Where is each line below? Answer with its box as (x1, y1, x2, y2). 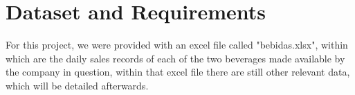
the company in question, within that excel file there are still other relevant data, (6, 64, 350, 79)
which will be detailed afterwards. (6, 78, 149, 92)
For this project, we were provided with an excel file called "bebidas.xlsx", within (6, 37, 348, 52)
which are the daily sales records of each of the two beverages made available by (6, 51, 345, 65)
